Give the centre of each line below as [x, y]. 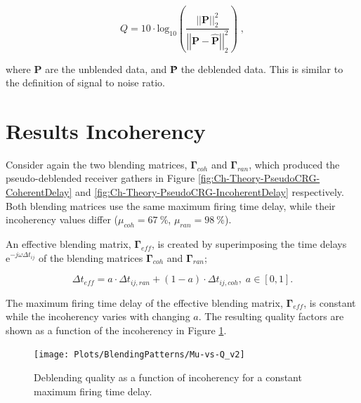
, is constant [330, 302]
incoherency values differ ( [62, 219]
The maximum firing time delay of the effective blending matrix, [144, 302]
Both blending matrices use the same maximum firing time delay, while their [171, 205]
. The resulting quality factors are [271, 316]
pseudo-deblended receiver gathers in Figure [100, 178]
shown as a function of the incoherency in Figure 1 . [116, 330]
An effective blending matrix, [68, 244]
